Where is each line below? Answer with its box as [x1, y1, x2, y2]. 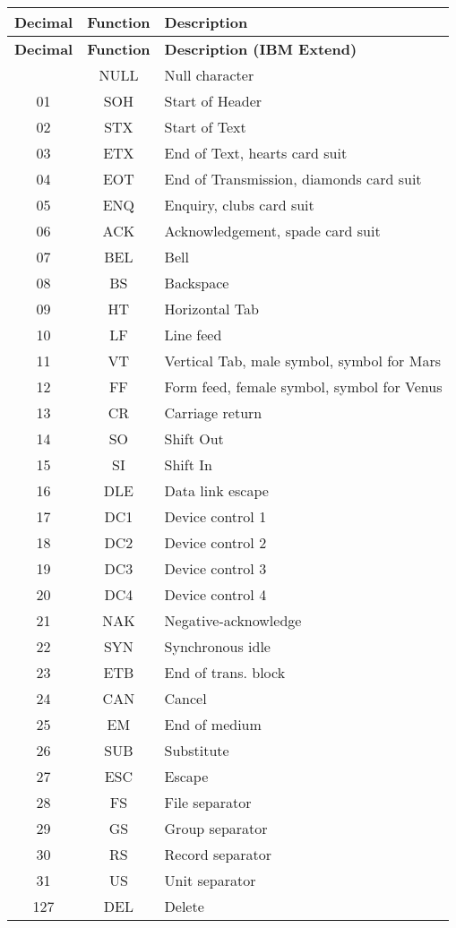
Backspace [164, 272, 229, 293]
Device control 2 [164, 532, 267, 553]
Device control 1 [164, 506, 267, 527]
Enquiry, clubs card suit [164, 194, 314, 215]
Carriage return [164, 402, 262, 423]
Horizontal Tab [164, 298, 259, 319]
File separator [164, 792, 252, 812]
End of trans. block [164, 662, 286, 683]
